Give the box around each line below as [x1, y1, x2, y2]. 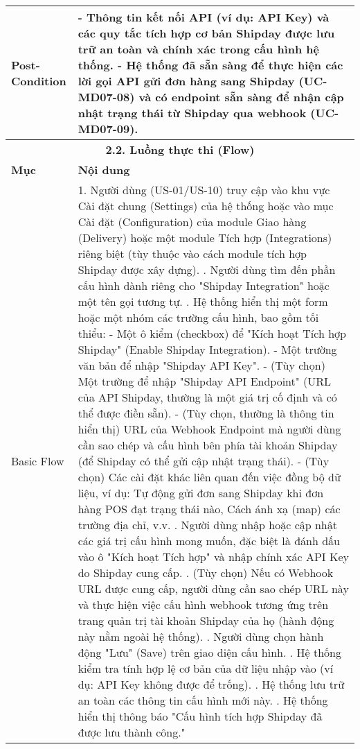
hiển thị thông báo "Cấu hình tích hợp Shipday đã [78, 708, 323, 724]
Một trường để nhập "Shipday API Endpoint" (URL [78, 373, 332, 389]
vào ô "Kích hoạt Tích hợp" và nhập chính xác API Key [78, 549, 349, 565]
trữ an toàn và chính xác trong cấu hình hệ [78, 41, 320, 57]
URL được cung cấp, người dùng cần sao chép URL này [78, 580, 349, 596]
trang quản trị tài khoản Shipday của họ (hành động [78, 612, 334, 628]
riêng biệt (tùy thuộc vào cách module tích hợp [78, 246, 307, 261]
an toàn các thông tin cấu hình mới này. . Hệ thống [78, 692, 328, 708]
